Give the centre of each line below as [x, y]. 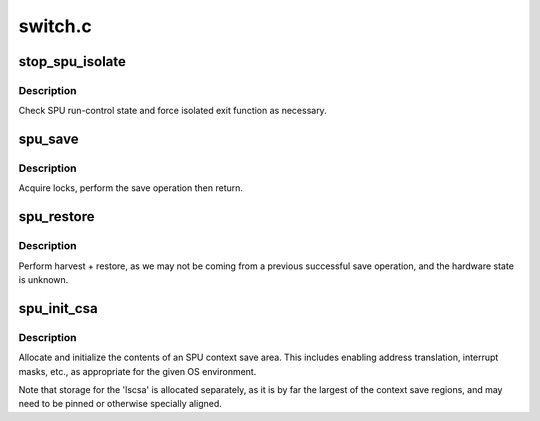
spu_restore [56, 216]
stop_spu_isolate [72, 61]
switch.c [55, 26]
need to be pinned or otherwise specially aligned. [120, 404]
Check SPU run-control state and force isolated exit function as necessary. [172, 111]
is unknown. [43, 280]
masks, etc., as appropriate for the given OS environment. [137, 371]
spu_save [48, 139]
